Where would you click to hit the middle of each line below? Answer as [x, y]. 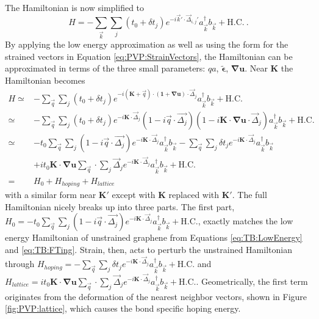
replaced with [194, 194]
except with [134, 194]
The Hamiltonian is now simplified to [75, 7]
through [20, 264]
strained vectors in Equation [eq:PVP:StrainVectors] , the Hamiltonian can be [149, 56]
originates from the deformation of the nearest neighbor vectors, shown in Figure [156, 296]
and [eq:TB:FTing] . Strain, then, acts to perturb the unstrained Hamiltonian [149, 249]
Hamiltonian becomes [45, 80]
